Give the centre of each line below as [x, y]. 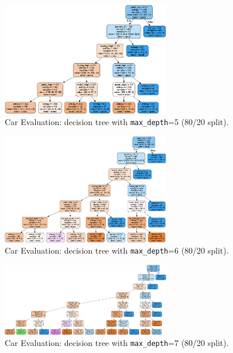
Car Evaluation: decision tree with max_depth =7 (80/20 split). [117, 343]
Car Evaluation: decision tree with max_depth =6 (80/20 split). [117, 250]
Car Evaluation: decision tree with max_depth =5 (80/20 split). [117, 122]
